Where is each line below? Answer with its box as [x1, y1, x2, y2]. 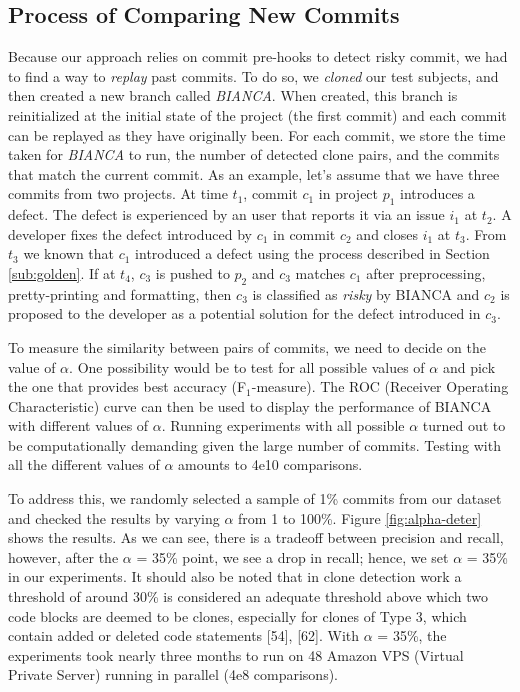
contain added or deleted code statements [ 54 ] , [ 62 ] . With [8, 625, 360, 646]
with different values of [8, 415, 149, 436]
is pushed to [155, 262, 230, 283]
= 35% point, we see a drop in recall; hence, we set [136, 546, 449, 567]
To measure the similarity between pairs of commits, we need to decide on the [8, 336, 486, 357]
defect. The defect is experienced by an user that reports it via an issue [8, 204, 445, 225]
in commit [273, 223, 336, 244]
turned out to [422, 415, 506, 436]
